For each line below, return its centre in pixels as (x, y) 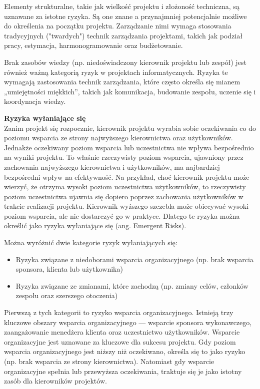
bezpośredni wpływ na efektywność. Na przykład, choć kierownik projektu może (127, 177)
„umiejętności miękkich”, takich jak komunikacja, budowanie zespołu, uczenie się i (130, 91)
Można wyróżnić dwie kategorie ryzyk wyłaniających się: (91, 242)
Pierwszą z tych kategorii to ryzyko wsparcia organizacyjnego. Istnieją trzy (119, 312)
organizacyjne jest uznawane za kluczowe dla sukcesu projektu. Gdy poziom (120, 341)
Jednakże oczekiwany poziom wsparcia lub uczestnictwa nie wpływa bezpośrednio (129, 147)
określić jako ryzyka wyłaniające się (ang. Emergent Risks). (95, 225)
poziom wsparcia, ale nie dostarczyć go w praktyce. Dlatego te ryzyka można (122, 215)
